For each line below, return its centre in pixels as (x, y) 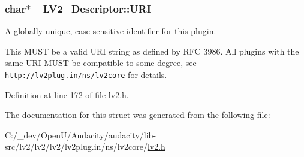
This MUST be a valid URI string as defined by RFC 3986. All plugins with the (152, 51)
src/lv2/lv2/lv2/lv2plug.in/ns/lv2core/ (76, 147)
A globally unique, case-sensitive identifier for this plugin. (111, 31)
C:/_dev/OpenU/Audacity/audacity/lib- (81, 135)
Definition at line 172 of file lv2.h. (67, 94)
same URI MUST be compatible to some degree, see (101, 63)
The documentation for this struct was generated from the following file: (138, 115)
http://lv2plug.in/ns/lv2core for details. (86, 74)
